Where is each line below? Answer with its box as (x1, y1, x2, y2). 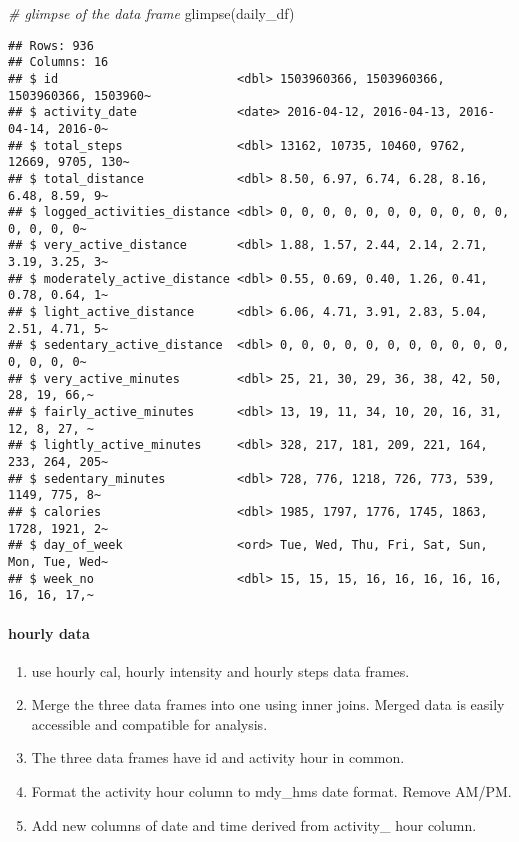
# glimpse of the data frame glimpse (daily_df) (8, 3, 295, 23)
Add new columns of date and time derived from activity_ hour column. (31, 814, 477, 835)
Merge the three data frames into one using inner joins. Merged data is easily (31, 694, 505, 715)
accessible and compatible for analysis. (31, 713, 268, 734)
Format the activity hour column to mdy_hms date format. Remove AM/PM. (31, 781, 512, 802)
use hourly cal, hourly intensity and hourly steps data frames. (31, 660, 410, 681)
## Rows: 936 (8, 38, 94, 53)
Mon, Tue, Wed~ (8, 554, 109, 569)
